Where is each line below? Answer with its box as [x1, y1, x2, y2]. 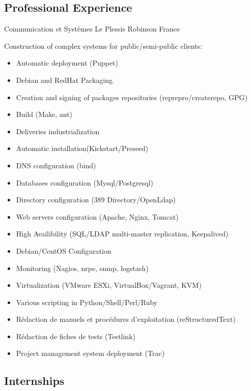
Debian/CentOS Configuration [16, 245, 111, 256]
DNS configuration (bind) [16, 160, 96, 170]
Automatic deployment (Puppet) [16, 57, 118, 68]
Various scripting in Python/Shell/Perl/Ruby [16, 296, 158, 307]
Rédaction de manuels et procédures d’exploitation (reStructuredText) [16, 314, 236, 324]
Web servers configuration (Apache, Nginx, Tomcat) [16, 211, 179, 222]
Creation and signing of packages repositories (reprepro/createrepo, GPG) [16, 92, 247, 102]
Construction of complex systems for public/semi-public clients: [4, 40, 203, 51]
